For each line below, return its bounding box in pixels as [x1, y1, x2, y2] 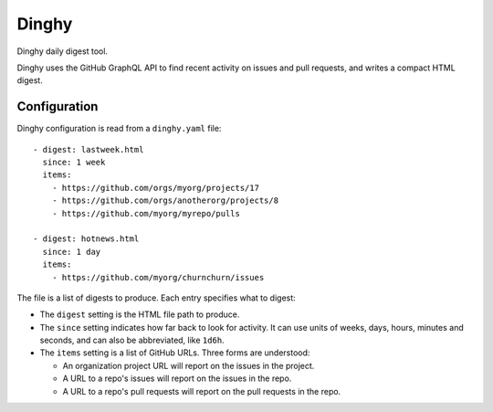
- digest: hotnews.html [33, 234, 140, 244]
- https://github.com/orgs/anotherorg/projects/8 [51, 195, 278, 206]
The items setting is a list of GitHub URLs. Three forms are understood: [39, 347, 310, 358]
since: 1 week [42, 157, 106, 168]
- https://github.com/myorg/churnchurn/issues [51, 272, 265, 282]
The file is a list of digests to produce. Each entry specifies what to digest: [16, 292, 296, 303]
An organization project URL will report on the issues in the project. [62, 360, 315, 371]
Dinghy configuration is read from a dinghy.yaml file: [16, 123, 222, 134]
